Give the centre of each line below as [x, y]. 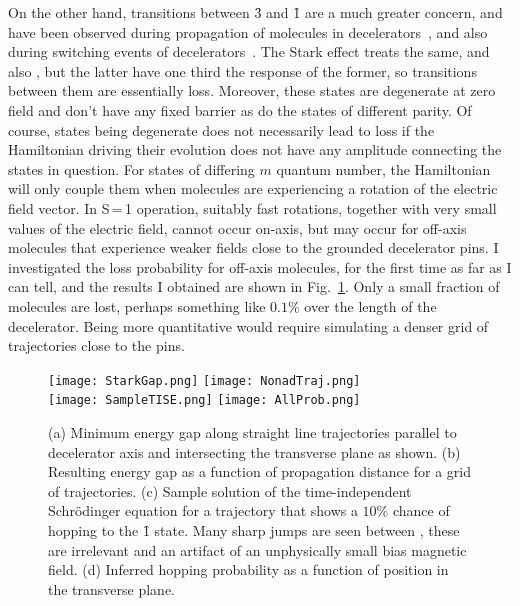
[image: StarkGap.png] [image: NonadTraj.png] [204, 380]
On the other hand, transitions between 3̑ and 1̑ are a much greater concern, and [255, 12]
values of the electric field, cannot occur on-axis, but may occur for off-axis [237, 227]
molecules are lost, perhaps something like [137, 305]
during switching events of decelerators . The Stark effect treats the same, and [249, 51]
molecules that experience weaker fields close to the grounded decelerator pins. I [253, 247]
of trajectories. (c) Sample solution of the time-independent [230, 490]
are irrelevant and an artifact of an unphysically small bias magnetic [257, 549]
